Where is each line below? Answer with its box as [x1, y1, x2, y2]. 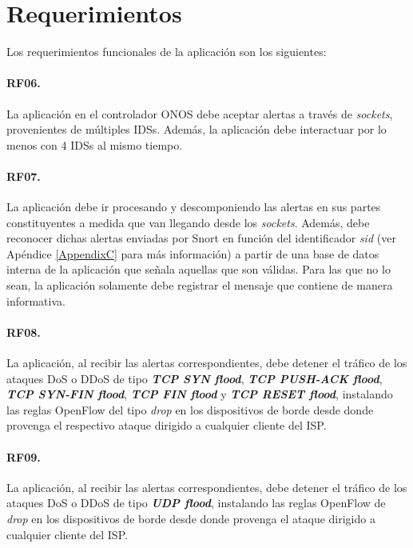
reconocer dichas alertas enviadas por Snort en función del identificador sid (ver [6, 230, 396, 246]
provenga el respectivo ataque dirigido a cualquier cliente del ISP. [6, 417, 327, 434]
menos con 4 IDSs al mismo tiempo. [6, 136, 183, 153]
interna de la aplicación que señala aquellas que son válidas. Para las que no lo [6, 261, 391, 278]
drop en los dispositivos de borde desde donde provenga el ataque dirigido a [6, 510, 375, 526]
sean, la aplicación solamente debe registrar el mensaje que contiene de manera [6, 277, 393, 294]
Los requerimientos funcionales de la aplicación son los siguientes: [6, 43, 327, 60]
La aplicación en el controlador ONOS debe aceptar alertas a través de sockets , [6, 105, 393, 122]
